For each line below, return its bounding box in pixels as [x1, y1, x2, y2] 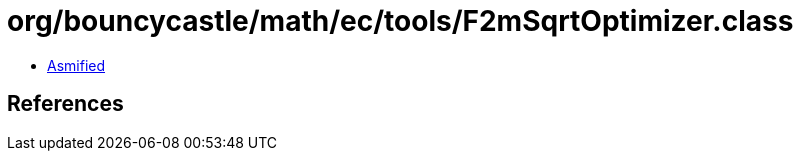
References [7, 91, 124, 117]
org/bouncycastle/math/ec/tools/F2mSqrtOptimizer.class [7, 4, 794, 38]
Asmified [47, 56, 106, 74]
